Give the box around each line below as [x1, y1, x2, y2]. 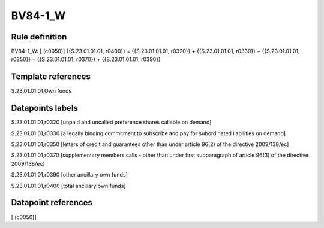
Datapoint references [11, 197, 93, 208]
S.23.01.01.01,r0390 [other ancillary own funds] [11, 171, 128, 178]
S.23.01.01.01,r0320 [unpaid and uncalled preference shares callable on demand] [11, 118, 212, 126]
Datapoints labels [11, 103, 78, 113]
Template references [11, 72, 91, 82]
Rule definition [11, 32, 67, 42]
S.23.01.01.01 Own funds [11, 87, 72, 95]
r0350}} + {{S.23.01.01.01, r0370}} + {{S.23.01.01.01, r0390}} [11, 56, 161, 63]
